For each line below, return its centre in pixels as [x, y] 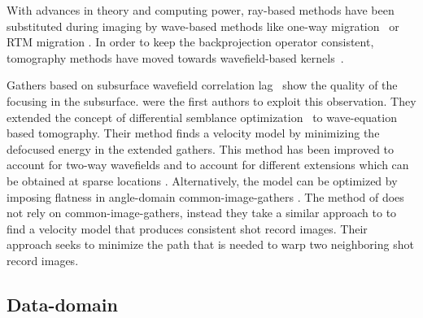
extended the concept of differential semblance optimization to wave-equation [202, 117]
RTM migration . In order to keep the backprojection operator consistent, [190, 42]
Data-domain [62, 304]
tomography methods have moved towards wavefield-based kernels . [175, 57]
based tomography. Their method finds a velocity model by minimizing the [193, 133]
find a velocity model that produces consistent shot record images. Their [187, 228]
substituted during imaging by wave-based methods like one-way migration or [203, 26]
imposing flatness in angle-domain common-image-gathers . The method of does [205, 196]
